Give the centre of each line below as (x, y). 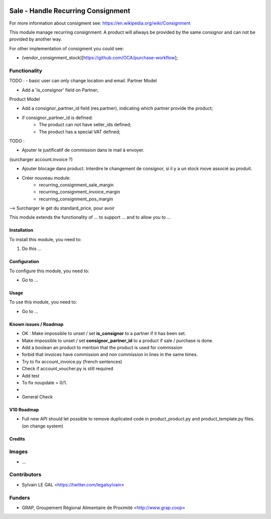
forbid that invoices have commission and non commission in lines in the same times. (110, 355)
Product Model (25, 99)
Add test (31, 376)
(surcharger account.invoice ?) (41, 159)
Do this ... (32, 249)
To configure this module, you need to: (49, 271)
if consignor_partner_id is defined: (57, 118)
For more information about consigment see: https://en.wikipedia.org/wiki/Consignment (100, 23)
